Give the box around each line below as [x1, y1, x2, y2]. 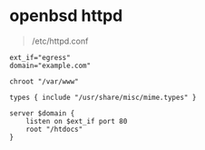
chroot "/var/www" [9, 76, 79, 86]
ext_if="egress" [9, 53, 71, 62]
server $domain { [9, 108, 75, 118]
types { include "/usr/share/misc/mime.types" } [9, 93, 197, 102]
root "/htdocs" [25, 125, 83, 134]
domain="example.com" [9, 61, 92, 70]
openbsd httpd [9, 5, 123, 26]
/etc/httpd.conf [31, 35, 89, 46]
